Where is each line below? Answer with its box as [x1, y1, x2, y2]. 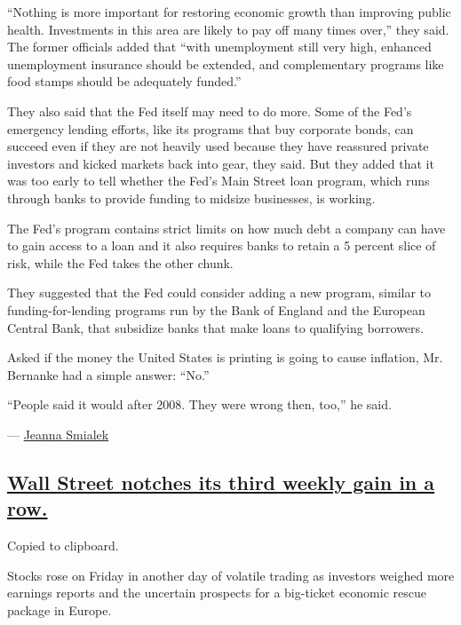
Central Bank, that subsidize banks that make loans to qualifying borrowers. [7, 318, 424, 336]
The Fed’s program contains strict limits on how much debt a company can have [7, 218, 446, 237]
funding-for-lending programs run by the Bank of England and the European [7, 300, 425, 319]
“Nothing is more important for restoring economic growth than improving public [7, 3, 451, 20]
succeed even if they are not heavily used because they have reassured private [7, 137, 429, 155]
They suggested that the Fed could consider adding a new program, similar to [7, 283, 432, 302]
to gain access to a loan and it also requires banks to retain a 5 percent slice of [7, 236, 436, 255]
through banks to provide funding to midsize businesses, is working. [7, 188, 376, 207]
